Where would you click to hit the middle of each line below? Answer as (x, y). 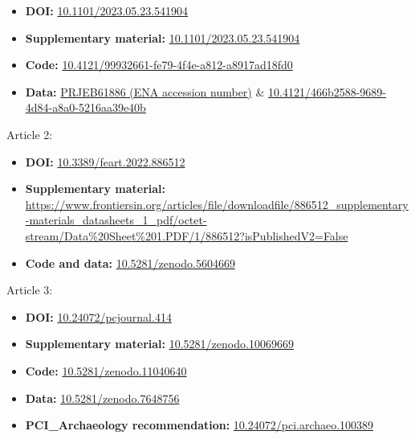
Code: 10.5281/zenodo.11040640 (106, 370)
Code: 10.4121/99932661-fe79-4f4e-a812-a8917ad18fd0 (159, 65)
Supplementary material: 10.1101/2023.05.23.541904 (163, 37)
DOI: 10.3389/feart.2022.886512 (105, 161)
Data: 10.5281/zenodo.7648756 (102, 398)
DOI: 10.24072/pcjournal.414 (98, 316)
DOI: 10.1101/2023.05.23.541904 (107, 10)
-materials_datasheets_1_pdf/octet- (116, 220)
